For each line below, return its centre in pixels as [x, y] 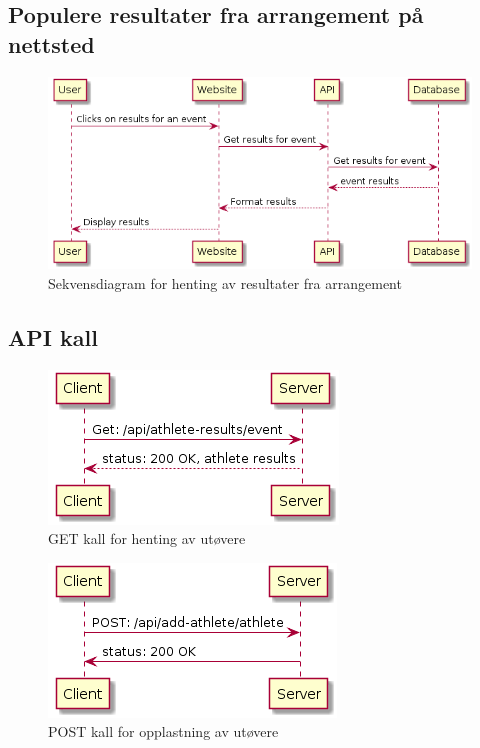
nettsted [51, 43]
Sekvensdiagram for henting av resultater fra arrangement [225, 282]
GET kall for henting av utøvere [147, 538]
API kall [53, 336]
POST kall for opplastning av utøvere [163, 731]
